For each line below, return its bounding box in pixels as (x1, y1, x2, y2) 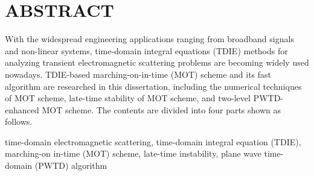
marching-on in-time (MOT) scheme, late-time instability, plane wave (5, 147, 261, 160)
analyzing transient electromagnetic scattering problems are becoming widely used (5, 56, 309, 69)
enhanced (5, 103, 39, 116)
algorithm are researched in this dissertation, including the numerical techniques (5, 80, 302, 92)
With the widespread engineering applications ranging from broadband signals (5, 33, 294, 45)
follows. (5, 115, 33, 128)
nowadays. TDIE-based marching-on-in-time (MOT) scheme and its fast (5, 68, 271, 80)
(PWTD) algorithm (34, 159, 107, 172)
